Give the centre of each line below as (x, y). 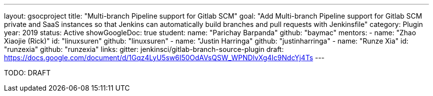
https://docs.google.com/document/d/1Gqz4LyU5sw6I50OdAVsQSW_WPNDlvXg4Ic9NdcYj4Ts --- (164, 58)
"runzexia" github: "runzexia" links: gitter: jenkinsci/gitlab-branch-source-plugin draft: (144, 49)
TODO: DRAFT (27, 73)
